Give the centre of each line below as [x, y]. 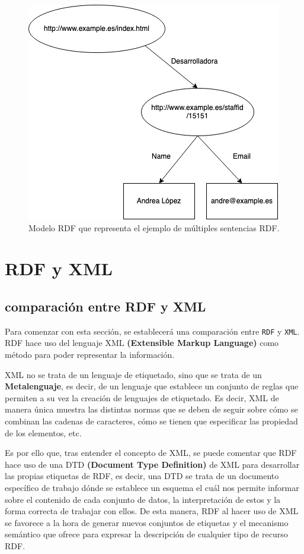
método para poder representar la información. [90, 355]
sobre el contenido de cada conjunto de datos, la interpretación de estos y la [143, 499]
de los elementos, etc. [43, 432]
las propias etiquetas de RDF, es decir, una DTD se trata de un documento [142, 476]
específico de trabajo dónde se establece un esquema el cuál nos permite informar [152, 487]
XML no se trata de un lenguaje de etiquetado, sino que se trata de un [133, 374]
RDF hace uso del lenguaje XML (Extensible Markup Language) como [142, 343]
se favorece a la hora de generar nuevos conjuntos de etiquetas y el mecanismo [147, 522]
